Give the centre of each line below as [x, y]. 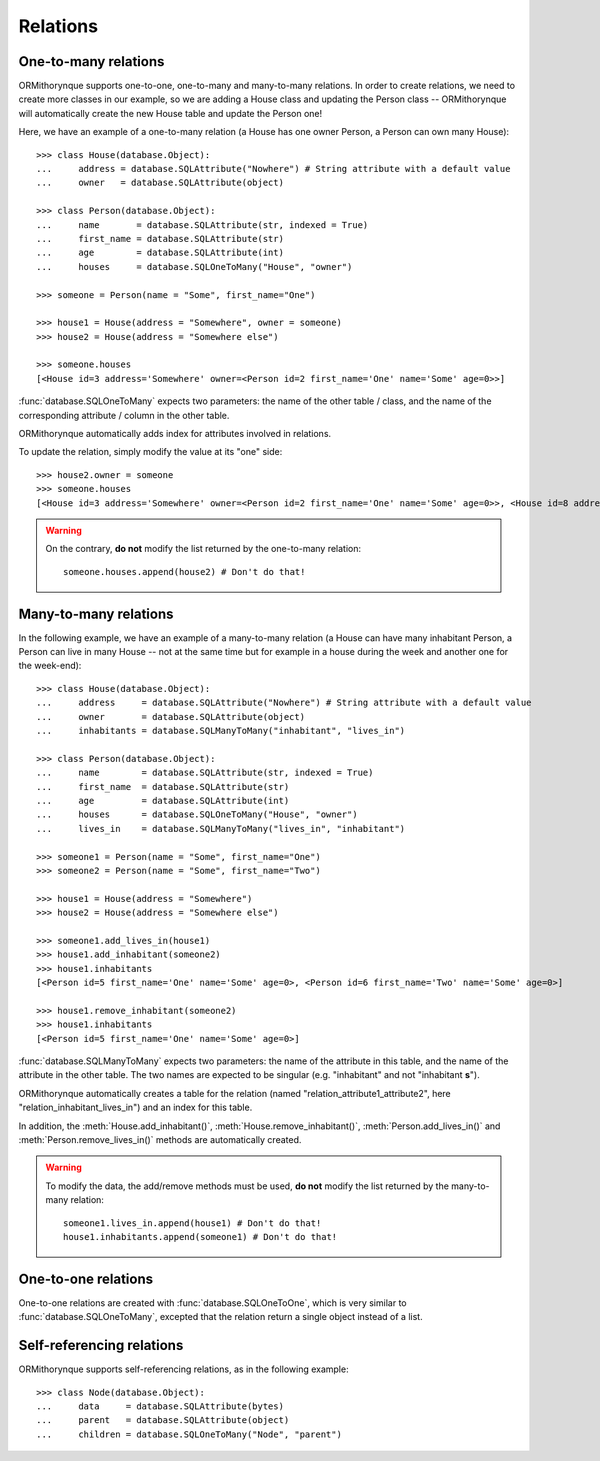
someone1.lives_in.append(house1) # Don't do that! [192, 1223]
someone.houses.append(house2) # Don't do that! [184, 571]
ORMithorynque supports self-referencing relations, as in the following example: [183, 1369]
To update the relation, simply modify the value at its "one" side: [150, 452]
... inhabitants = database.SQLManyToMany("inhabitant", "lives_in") [221, 731]
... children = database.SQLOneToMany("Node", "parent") [189, 1434]
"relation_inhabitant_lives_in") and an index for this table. [135, 1107]
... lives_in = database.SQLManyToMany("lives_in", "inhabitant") [221, 828]
